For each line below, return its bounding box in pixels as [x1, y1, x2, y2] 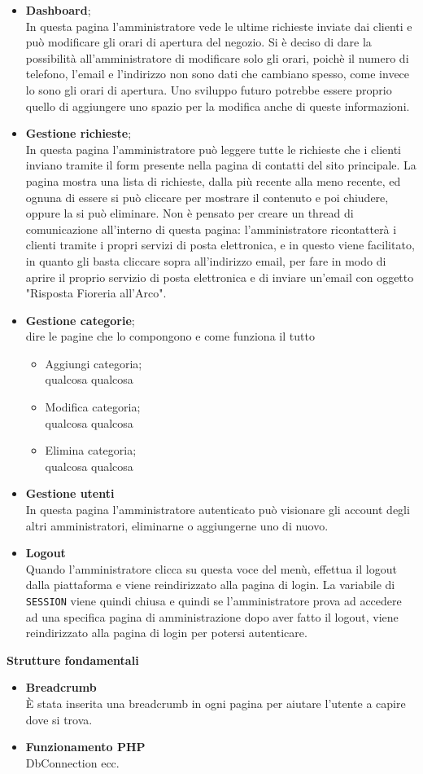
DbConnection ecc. [25, 754, 120, 771]
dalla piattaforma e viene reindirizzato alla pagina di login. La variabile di [25, 576, 395, 593]
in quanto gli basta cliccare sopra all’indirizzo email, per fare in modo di [25, 252, 386, 269]
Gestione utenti [25, 485, 115, 502]
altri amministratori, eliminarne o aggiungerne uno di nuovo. [25, 517, 329, 534]
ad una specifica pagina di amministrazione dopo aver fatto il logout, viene [25, 608, 399, 625]
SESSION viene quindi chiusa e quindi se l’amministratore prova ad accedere [25, 592, 402, 609]
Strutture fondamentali [7, 651, 139, 668]
